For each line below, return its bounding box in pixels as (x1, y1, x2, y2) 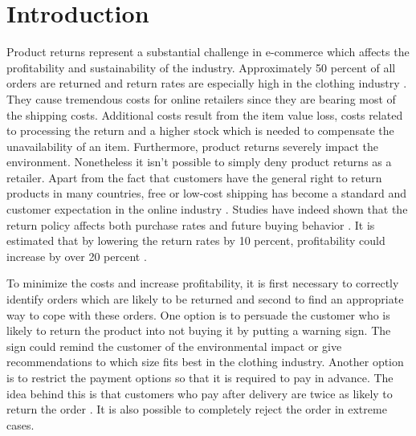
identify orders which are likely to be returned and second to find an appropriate (6, 291, 404, 308)
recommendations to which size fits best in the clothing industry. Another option (6, 353, 404, 370)
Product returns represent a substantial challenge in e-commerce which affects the (6, 43, 410, 60)
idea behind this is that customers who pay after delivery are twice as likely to (6, 385, 393, 401)
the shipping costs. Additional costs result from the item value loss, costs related (6, 106, 403, 123)
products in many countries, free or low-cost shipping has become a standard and (6, 185, 407, 202)
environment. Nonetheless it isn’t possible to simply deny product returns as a (6, 153, 392, 170)
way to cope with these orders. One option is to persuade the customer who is (6, 306, 390, 323)
